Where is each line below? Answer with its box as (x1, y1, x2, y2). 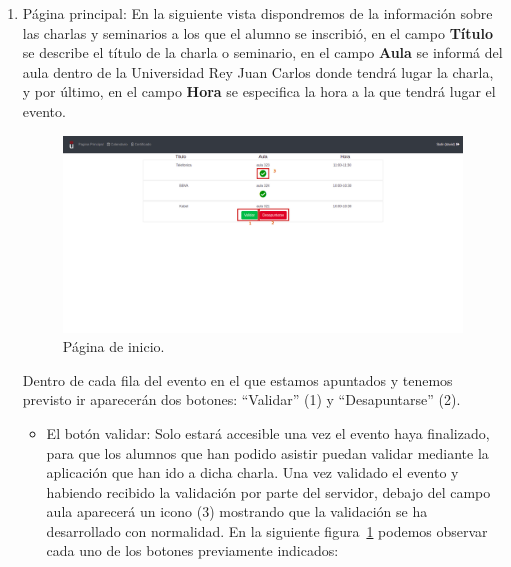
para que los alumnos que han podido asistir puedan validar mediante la (46, 442, 489, 463)
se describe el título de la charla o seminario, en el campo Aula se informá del (22, 42, 503, 63)
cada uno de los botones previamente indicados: (46, 540, 339, 561)
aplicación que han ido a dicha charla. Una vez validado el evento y (46, 462, 459, 483)
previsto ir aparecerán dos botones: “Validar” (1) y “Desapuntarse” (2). (22, 389, 461, 410)
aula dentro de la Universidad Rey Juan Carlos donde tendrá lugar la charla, (22, 61, 494, 82)
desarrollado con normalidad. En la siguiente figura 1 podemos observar (46, 520, 488, 541)
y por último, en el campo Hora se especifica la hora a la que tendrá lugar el (22, 81, 496, 102)
